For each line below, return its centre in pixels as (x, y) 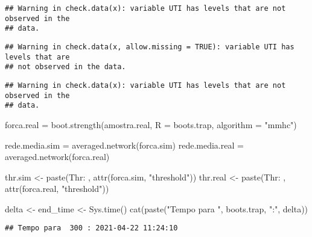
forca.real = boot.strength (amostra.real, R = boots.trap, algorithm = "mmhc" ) (151, 124)
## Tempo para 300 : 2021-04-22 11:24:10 (91, 228)
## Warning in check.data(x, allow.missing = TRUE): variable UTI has (150, 47)
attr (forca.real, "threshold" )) (57, 189)
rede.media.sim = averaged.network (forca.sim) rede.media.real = (124, 145)
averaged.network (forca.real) (57, 157)
